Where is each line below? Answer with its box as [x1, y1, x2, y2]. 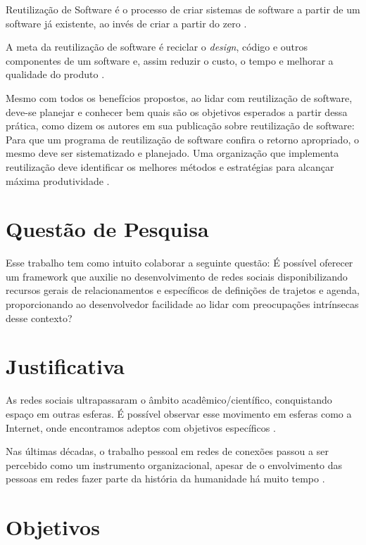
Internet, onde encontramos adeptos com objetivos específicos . [6, 420, 276, 435]
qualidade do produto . [6, 67, 105, 82]
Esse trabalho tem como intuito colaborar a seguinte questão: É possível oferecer [6, 255, 353, 270]
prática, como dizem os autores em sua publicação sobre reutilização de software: [6, 118, 355, 133]
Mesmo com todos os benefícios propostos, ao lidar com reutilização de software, [6, 90, 353, 105]
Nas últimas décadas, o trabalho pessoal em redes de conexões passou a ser [6, 444, 329, 459]
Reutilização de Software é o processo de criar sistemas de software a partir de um [6, 2, 360, 16]
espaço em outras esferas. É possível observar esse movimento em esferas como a [6, 406, 352, 421]
